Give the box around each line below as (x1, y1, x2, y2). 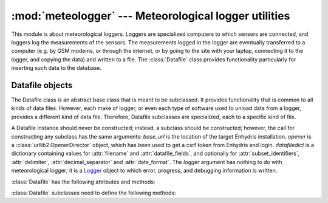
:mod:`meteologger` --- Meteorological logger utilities (11, 9, 290, 22)
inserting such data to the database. (11, 64, 102, 72)
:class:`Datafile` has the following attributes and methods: (11, 178, 155, 185)
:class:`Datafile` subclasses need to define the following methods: (11, 189, 176, 196)
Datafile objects (11, 80, 73, 91)
